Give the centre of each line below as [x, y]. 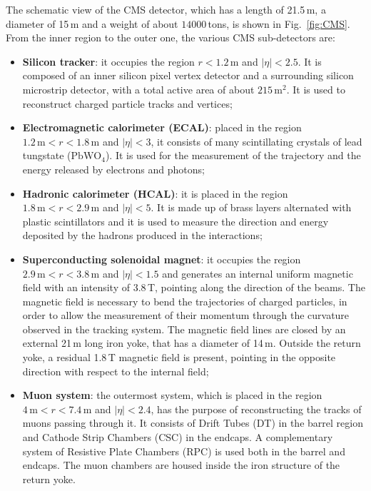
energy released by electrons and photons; [113, 169]
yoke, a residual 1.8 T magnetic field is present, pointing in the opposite [179, 357]
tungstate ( [47, 155]
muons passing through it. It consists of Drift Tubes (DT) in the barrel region [193, 423]
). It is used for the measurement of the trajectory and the [233, 155]
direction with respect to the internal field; [116, 371]
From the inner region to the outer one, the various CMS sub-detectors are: [171, 37]
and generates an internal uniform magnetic [258, 273]
